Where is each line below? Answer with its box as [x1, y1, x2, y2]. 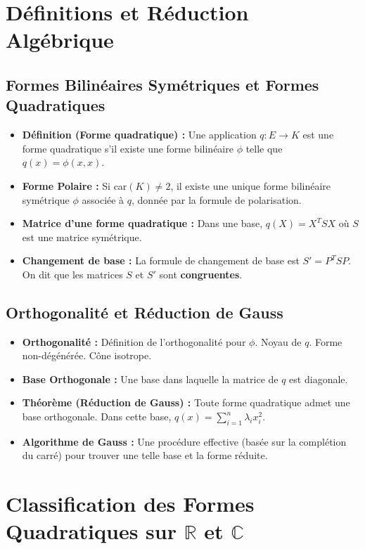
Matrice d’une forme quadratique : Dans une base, [22, 216, 263, 231]
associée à [82, 192, 124, 207]
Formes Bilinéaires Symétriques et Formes [6, 73, 319, 95]
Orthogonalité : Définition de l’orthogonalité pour [22, 334, 246, 349]
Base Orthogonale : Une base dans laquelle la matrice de [22, 371, 278, 386]
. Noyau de [255, 334, 302, 349]
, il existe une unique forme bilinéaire [170, 178, 331, 193]
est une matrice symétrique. [22, 229, 142, 244]
